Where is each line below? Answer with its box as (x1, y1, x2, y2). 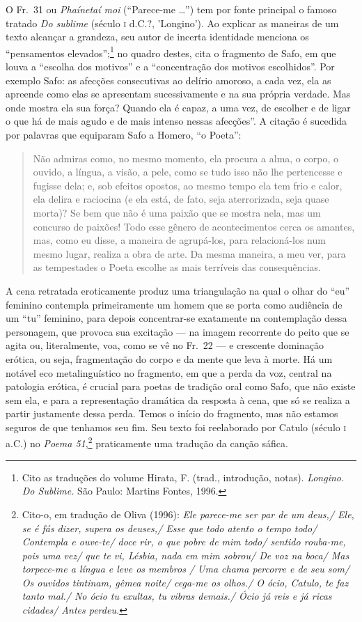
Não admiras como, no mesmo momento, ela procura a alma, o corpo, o (33, 150, 338, 165)
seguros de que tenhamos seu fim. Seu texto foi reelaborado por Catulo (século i (6, 419, 347, 434)
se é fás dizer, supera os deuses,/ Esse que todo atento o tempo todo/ (22, 520, 317, 535)
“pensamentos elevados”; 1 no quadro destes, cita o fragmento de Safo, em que (6, 43, 336, 60)
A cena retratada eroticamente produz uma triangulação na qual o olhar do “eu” (6, 283, 350, 297)
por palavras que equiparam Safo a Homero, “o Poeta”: (6, 127, 242, 141)
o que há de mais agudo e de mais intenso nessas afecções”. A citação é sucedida (6, 114, 347, 128)
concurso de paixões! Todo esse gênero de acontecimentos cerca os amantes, (33, 219, 355, 233)
